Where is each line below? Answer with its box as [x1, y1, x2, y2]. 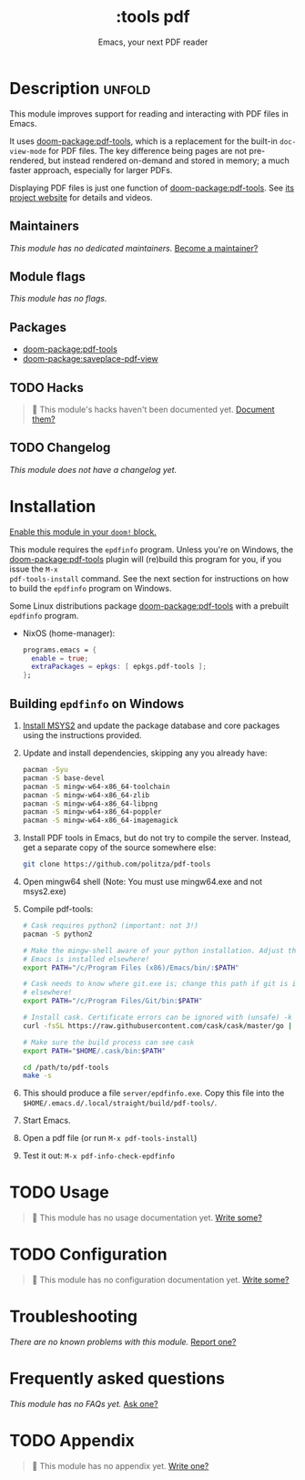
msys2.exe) [22, 886, 66, 897]
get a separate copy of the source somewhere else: [22, 842, 217, 853]
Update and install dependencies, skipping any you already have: [22, 747, 268, 758]
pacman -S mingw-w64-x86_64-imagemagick [22, 816, 178, 826]
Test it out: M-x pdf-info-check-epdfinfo [22, 1150, 176, 1161]
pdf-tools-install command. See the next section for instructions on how [9, 572, 290, 584]
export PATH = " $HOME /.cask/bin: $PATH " [22, 1046, 167, 1055]
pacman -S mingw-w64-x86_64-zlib [22, 790, 150, 799]
